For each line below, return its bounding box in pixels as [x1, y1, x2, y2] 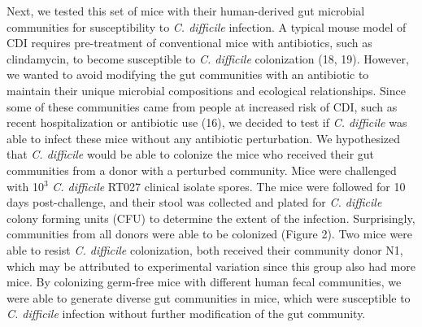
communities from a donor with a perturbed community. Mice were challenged [7, 161, 397, 178]
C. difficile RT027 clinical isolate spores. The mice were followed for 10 [52, 177, 406, 194]
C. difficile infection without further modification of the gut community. [7, 305, 366, 322]
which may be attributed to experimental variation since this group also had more [7, 257, 415, 274]
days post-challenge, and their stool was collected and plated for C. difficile [7, 194, 382, 211]
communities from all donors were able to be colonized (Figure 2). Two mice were [7, 225, 413, 242]
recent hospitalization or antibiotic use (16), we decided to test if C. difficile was [7, 114, 407, 131]
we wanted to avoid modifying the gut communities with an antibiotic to [7, 66, 369, 83]
